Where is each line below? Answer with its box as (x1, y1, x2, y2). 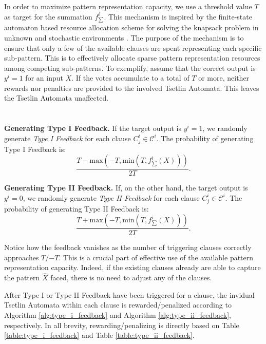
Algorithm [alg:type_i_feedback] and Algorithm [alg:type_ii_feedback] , (4, 309, 231, 320)
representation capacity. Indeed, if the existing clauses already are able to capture (4, 262, 261, 273)
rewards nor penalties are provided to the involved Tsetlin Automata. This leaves (4, 82, 259, 93)
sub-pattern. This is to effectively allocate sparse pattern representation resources (4, 52, 260, 63)
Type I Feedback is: (4, 143, 66, 154)
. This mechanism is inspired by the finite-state (104, 11, 252, 22)
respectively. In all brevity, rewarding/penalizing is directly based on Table (4, 319, 239, 330)
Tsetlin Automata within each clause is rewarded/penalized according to (4, 299, 232, 310)
